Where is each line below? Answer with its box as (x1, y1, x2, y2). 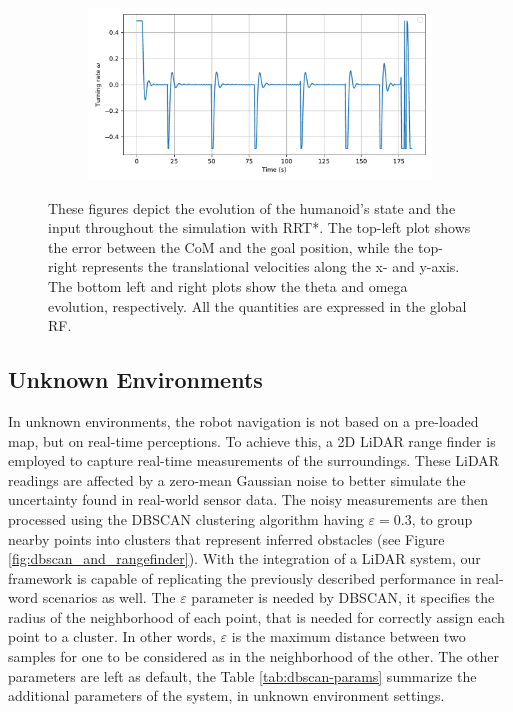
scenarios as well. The (42, 587, 176, 608)
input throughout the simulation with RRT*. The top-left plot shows (48, 217, 471, 238)
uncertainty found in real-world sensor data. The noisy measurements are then (8, 489, 489, 510)
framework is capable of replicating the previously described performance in (8, 567, 472, 588)
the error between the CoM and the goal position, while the (48, 236, 414, 257)
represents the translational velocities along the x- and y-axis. (81, 256, 460, 277)
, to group (411, 508, 473, 529)
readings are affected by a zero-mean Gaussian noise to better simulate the (8, 469, 466, 490)
